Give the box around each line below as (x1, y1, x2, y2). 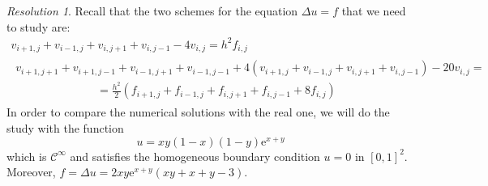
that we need (341, 2, 406, 19)
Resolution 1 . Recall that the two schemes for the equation (6, 2, 298, 19)
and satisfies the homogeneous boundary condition (70, 147, 320, 164)
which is (6, 147, 47, 164)
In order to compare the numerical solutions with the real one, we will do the (6, 104, 390, 120)
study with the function (6, 119, 124, 136)
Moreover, (6, 163, 56, 180)
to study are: (6, 18, 71, 35)
